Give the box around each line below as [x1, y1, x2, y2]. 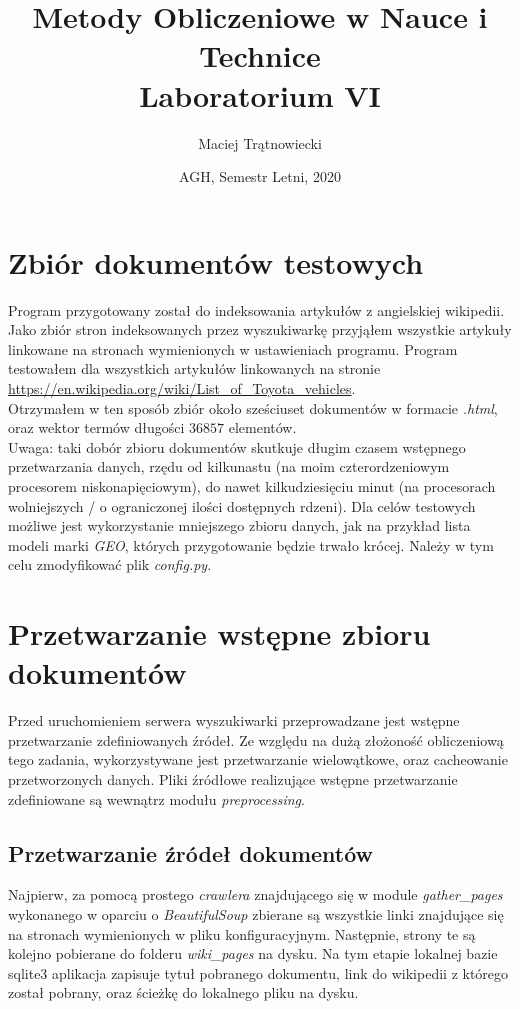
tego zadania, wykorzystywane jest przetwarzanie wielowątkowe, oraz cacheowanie [8, 749, 508, 770]
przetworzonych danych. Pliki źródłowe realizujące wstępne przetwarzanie [8, 769, 458, 790]
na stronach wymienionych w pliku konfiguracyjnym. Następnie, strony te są [8, 923, 476, 944]
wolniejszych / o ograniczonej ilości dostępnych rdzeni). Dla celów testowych [8, 495, 476, 516]
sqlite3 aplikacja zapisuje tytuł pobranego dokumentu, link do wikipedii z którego [8, 962, 509, 983]
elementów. [228, 417, 297, 438]
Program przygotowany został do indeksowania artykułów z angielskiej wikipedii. [8, 299, 505, 320]
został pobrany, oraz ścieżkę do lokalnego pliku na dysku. [8, 982, 359, 1003]
